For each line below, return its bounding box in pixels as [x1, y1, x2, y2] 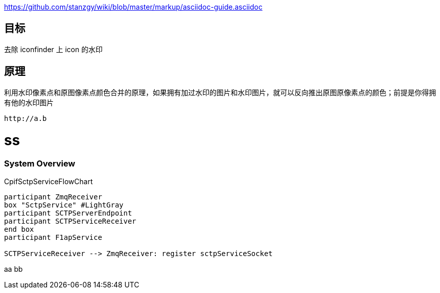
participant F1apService [4, 233, 102, 241]
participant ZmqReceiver [4, 192, 102, 201]
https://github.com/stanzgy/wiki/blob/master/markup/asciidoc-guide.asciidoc [4, 3, 262, 11]
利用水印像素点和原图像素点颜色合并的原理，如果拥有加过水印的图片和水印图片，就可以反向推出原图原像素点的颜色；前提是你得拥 [4, 88, 436, 97]
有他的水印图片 [4, 98, 54, 107]
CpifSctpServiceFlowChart [4, 177, 93, 186]
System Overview [4, 158, 75, 169]
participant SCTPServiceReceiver [4, 217, 137, 225]
